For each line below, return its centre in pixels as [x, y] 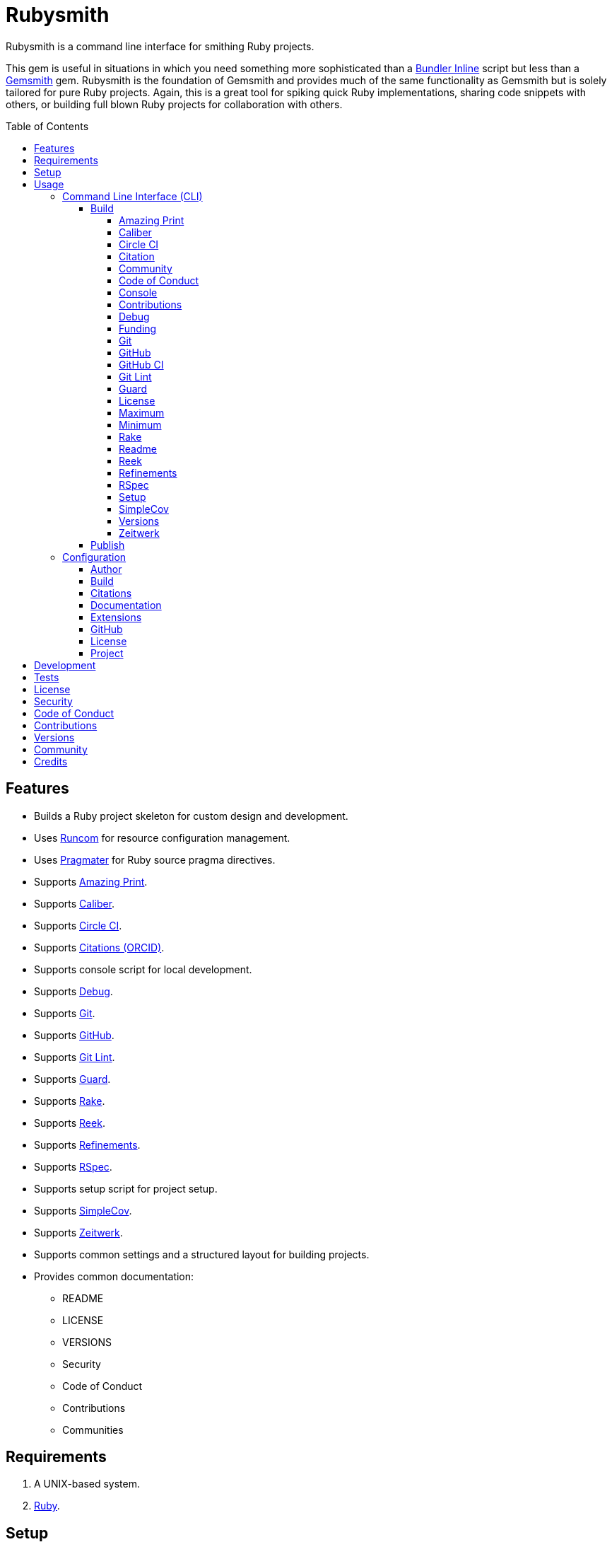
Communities [93, 1430]
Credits [51, 761]
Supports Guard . [72, 1079]
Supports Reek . [70, 1123]
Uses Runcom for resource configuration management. [162, 837]
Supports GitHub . [74, 1035]
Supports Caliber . [75, 903]
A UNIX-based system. [87, 1484]
